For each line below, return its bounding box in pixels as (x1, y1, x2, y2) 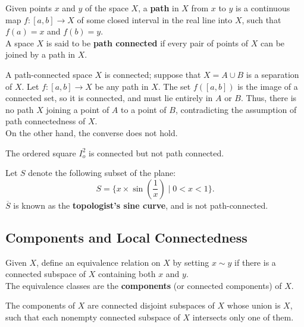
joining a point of (46, 103, 109, 115)
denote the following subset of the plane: (28, 166, 176, 179)
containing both (98, 268, 156, 280)
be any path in (95, 80, 149, 92)
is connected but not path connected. (88, 146, 224, 159)
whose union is (227, 299, 281, 312)
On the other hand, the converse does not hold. (5, 126, 178, 139)
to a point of (121, 103, 167, 115)
